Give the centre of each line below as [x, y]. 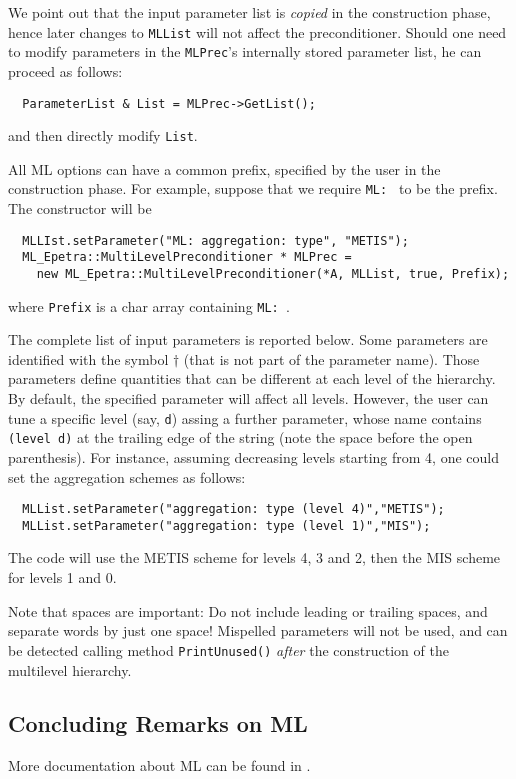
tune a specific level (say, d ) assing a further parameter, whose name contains [245, 417]
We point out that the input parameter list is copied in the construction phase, [249, 12]
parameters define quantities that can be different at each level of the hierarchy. [252, 378]
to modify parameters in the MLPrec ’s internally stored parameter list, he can [245, 51]
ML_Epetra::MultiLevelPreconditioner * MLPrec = [187, 257]
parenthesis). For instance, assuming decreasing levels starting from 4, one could [253, 456]
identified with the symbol [88, 358]
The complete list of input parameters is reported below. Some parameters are [248, 339]
